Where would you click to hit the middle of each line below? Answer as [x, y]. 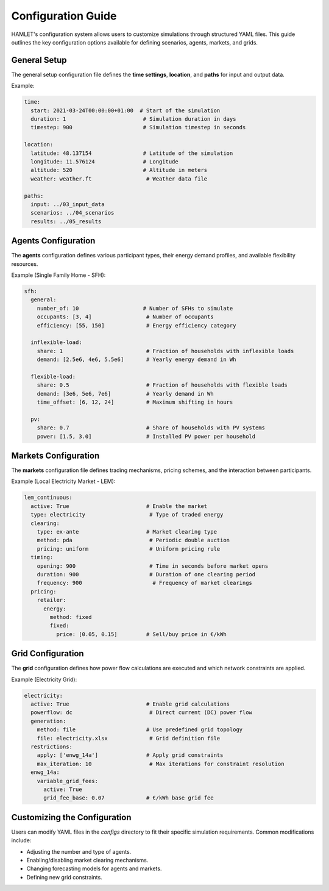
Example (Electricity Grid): [44, 679]
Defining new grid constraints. [65, 877]
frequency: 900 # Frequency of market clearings [145, 583]
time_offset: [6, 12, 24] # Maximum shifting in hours [135, 402]
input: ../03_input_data [68, 204]
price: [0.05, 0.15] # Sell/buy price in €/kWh [141, 634]
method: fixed [71, 617]
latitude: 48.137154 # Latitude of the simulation [132, 153]
